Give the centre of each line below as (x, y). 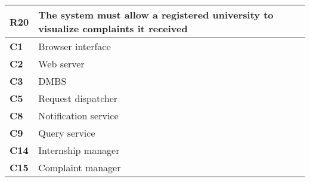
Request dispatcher (78, 98)
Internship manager (79, 150)
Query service (67, 133)
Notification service (78, 115)
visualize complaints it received (113, 28)
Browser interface (75, 46)
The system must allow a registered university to (156, 15)
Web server (61, 64)
